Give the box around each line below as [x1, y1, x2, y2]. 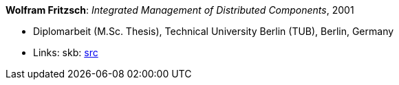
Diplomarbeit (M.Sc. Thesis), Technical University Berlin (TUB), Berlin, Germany [33, 25, 394, 37]
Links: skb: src [33, 47, 98, 58]
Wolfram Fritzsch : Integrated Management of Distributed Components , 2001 [6, 4, 354, 16]
